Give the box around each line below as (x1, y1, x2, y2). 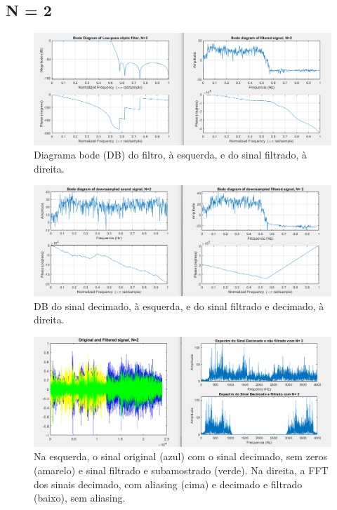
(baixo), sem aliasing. (34, 490, 126, 505)
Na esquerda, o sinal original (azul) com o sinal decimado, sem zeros (34, 449, 328, 464)
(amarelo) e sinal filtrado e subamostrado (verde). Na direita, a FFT (34, 463, 329, 478)
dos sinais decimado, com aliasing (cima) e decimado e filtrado (34, 476, 303, 491)
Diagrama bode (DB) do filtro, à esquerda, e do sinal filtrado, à (34, 147, 308, 162)
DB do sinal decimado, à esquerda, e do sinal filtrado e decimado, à (34, 298, 324, 313)
